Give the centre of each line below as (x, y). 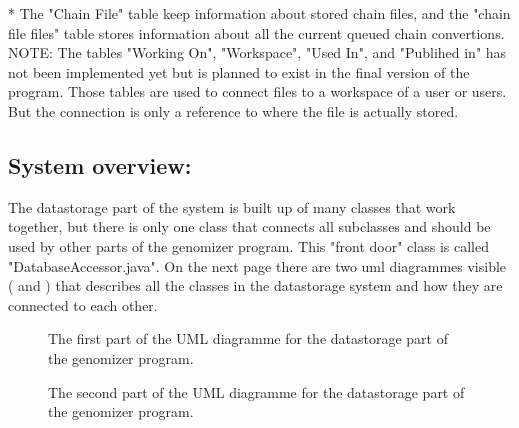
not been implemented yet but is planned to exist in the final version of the (239, 71)
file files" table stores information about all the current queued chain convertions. (256, 32)
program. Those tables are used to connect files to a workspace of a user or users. (257, 91)
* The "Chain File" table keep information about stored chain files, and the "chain (259, 13)
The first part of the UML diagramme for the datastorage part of (248, 338)
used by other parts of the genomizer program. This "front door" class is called (248, 245)
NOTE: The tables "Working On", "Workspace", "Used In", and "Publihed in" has (257, 52)
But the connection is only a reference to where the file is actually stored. (233, 110)
